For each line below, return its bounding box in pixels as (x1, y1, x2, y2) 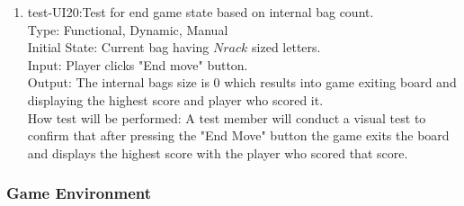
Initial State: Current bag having (27, 38, 210, 57)
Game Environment (6, 182, 152, 204)
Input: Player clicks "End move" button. (27, 55, 248, 74)
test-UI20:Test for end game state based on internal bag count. (27, 3, 374, 21)
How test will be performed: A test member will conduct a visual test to (27, 108, 426, 127)
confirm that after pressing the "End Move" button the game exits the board (27, 126, 450, 145)
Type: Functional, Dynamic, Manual (27, 20, 228, 39)
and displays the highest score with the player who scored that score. (27, 143, 408, 162)
